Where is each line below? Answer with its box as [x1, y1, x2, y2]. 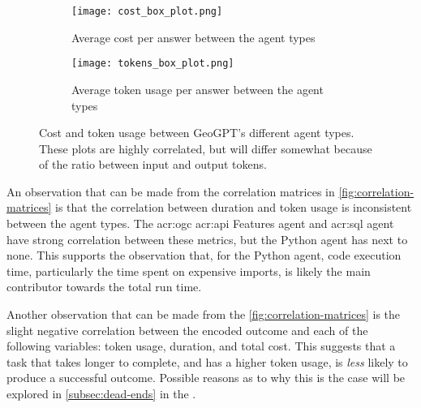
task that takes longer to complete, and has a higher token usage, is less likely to [6, 353, 408, 370]
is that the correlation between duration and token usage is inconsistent [54, 199, 412, 216]
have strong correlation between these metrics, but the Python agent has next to [6, 230, 408, 247]
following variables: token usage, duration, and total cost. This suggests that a [6, 337, 396, 354]
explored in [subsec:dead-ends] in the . [6, 385, 196, 402]
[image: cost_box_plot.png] [71, 6, 223, 17]
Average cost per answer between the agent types [71, 28, 316, 45]
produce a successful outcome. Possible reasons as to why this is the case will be [6, 369, 406, 386]
